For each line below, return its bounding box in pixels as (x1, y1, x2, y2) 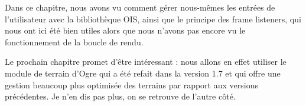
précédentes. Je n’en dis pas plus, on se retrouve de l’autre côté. (5, 90, 236, 102)
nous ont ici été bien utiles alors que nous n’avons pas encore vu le (5, 24, 246, 37)
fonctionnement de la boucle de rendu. (5, 35, 144, 48)
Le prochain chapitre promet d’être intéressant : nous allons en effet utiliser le (5, 55, 287, 68)
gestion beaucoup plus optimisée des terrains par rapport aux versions (5, 78, 258, 91)
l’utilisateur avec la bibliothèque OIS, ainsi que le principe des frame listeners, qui (5, 12, 301, 25)
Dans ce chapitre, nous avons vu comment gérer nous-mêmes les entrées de (5, 1, 275, 13)
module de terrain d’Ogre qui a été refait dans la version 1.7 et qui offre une (5, 67, 281, 79)
